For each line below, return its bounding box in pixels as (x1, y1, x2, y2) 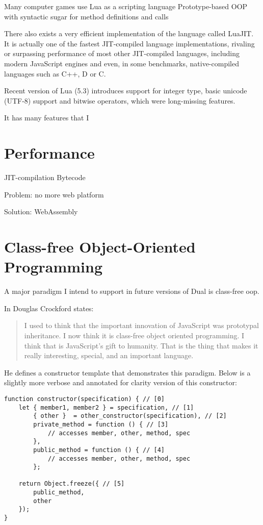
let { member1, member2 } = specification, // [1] (18, 404, 194, 411)
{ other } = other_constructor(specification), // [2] (33, 412, 227, 420)
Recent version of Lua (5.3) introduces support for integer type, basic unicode (4, 85, 247, 96)
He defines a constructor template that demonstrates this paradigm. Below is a (4, 367, 251, 378)
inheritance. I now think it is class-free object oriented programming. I (24, 330, 245, 340)
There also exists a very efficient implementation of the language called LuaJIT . (4, 28, 254, 39)
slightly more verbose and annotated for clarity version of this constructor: (4, 377, 237, 388)
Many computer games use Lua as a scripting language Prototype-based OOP (4, 1, 248, 11)
